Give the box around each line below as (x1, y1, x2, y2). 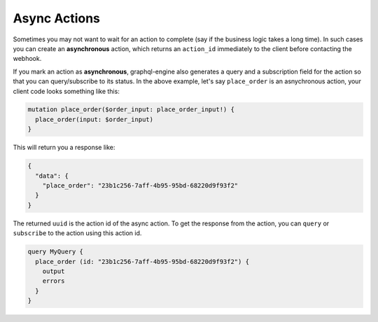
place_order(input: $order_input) (35, 115, 154, 123)
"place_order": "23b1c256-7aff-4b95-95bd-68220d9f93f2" (42, 182, 239, 190)
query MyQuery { (27, 248, 84, 255)
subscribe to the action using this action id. (13, 229, 142, 237)
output (42, 267, 65, 275)
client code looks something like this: (13, 87, 120, 95)
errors (42, 277, 65, 285)
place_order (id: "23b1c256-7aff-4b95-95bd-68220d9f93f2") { (35, 258, 250, 265)
